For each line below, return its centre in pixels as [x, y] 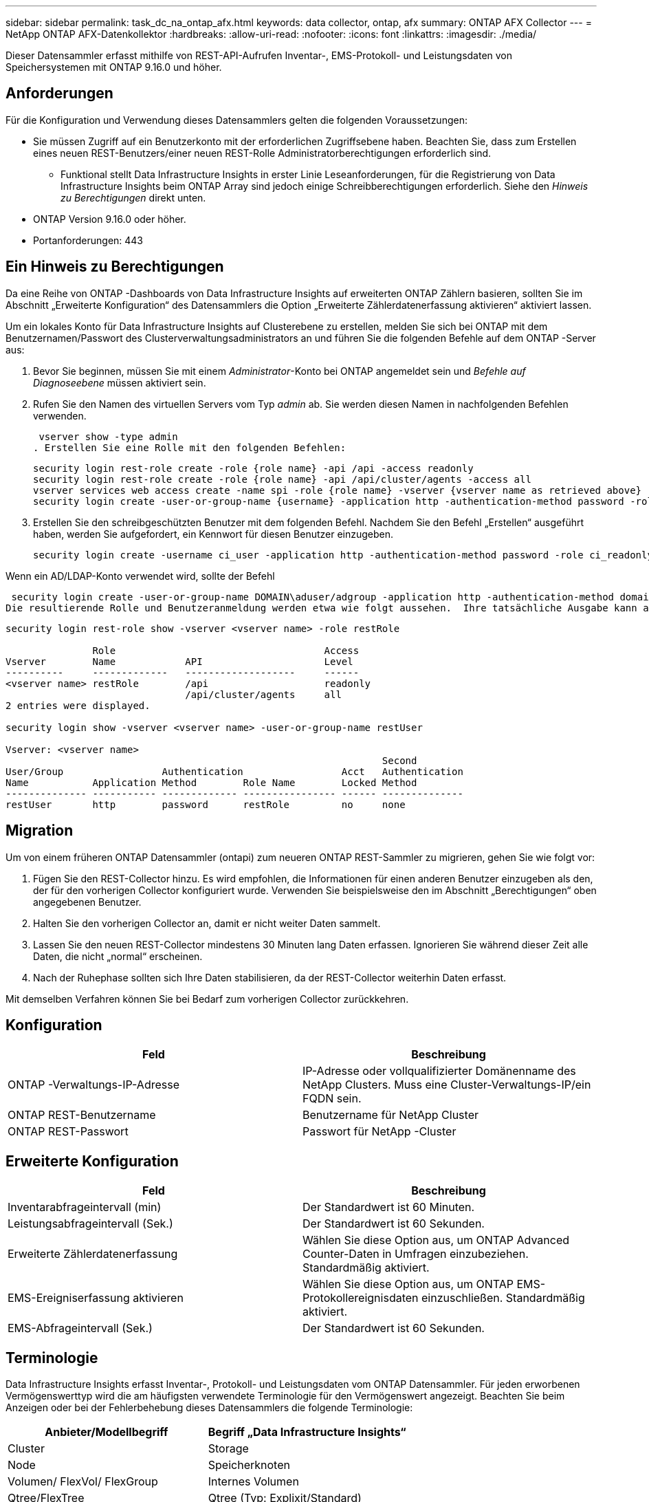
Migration [40, 831]
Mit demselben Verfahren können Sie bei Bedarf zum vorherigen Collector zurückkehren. [207, 999]
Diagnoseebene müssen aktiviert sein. [120, 382]
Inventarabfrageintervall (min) [85, 1207]
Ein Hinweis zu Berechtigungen [115, 267]
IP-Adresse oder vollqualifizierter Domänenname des [439, 1071]
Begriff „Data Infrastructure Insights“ [307, 1432]
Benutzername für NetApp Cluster [390, 1115]
